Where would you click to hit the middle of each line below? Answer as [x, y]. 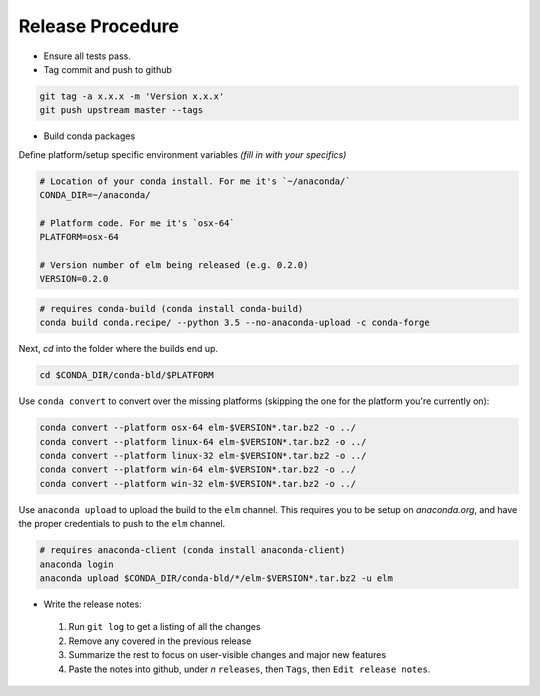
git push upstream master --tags [121, 110]
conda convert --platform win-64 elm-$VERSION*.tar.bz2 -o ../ [198, 469]
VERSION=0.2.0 [74, 279]
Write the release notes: [92, 604]
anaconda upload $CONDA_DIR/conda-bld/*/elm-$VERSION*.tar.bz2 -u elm [216, 578]
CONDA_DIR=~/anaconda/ [95, 195]
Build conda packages [89, 136]
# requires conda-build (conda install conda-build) [171, 308]
